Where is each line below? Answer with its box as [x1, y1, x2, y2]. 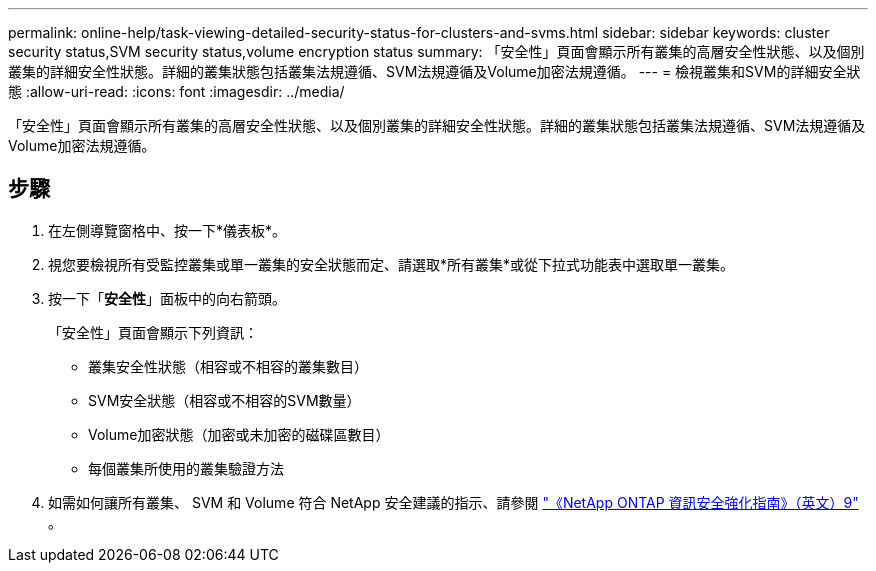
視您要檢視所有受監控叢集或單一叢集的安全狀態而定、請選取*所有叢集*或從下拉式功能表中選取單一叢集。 [48, 255, 735, 273]
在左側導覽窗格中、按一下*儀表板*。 [48, 221, 287, 239]
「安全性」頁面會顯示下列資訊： [48, 323, 258, 341]
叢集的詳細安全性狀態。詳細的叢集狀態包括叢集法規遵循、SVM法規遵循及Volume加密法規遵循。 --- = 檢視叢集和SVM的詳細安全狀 [8, 63, 861, 80]
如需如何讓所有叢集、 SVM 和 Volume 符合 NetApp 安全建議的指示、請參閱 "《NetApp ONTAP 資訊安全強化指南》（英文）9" [48, 493, 859, 511]
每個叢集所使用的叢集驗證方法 [88, 459, 284, 477]
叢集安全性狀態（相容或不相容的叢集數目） [88, 357, 368, 375]
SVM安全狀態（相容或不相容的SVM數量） [88, 391, 361, 409]
